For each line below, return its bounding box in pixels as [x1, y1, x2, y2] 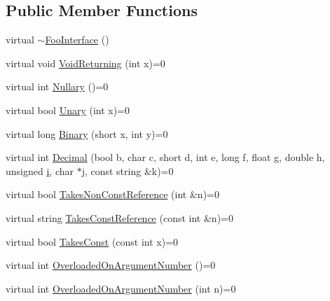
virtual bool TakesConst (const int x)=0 [6, 234, 179, 248]
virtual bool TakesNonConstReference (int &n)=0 [6, 187, 219, 202]
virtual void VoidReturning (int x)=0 [6, 55, 165, 70]
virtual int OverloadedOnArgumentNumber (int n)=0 [6, 281, 236, 295]
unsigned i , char [6, 163, 74, 178]
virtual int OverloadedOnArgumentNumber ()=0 [6, 258, 216, 272]
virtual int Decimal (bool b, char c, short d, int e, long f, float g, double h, [6, 150, 325, 164]
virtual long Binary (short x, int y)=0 [6, 126, 168, 141]
